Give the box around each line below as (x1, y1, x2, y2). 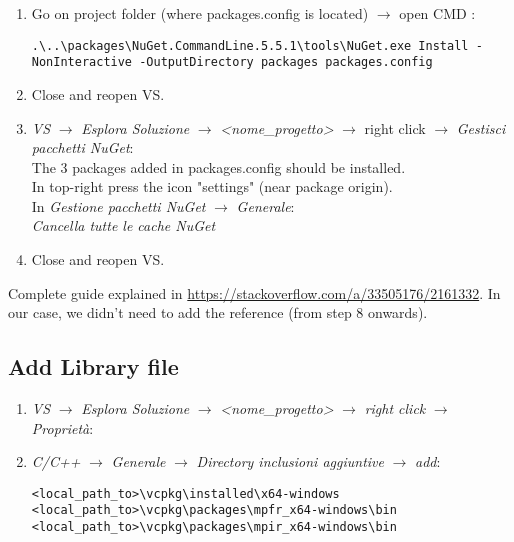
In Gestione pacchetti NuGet (31, 195, 206, 216)
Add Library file (8, 351, 179, 382)
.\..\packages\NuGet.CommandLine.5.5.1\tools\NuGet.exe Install (31, 38, 469, 53)
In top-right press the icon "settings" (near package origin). (31, 176, 393, 197)
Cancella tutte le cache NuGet (31, 215, 216, 236)
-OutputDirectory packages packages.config (139, 55, 433, 70)
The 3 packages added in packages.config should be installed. (31, 156, 406, 177)
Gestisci (456, 117, 506, 138)
